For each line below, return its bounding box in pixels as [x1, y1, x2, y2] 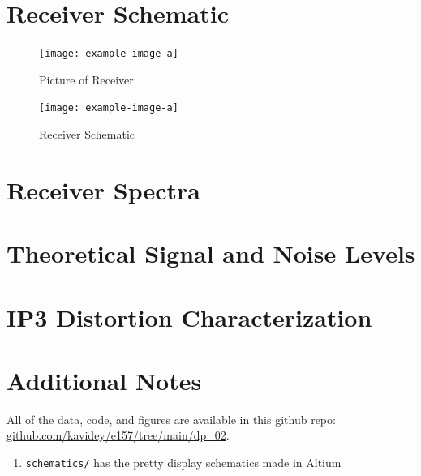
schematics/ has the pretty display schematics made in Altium [25, 454, 342, 471]
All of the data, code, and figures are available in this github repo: [6, 410, 336, 427]
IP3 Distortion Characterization [6, 300, 372, 333]
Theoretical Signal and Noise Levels [6, 237, 415, 270]
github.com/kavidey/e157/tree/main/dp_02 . [6, 427, 230, 444]
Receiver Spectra [6, 173, 200, 206]
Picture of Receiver [39, 71, 134, 88]
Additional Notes [6, 363, 202, 397]
